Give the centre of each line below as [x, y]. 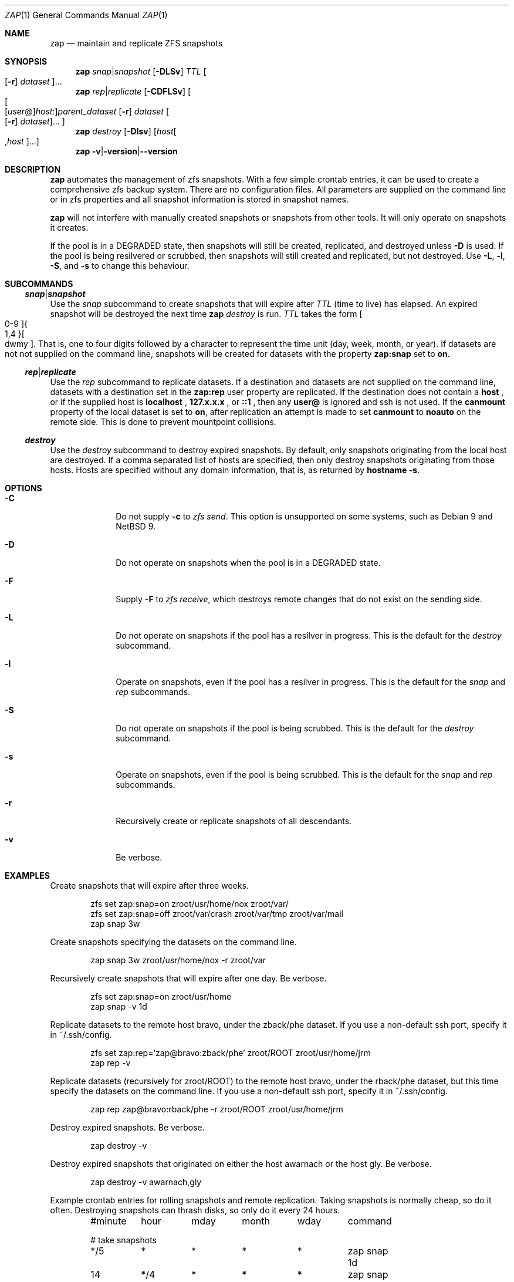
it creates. [69, 227]
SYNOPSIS [26, 61]
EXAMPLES [27, 876]
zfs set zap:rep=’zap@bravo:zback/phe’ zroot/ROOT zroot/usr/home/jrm [231, 1053]
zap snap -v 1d [119, 1006]
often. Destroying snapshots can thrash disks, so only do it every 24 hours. [195, 1210]
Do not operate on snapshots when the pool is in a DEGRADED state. [248, 563]
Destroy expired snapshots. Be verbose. [127, 1127]
